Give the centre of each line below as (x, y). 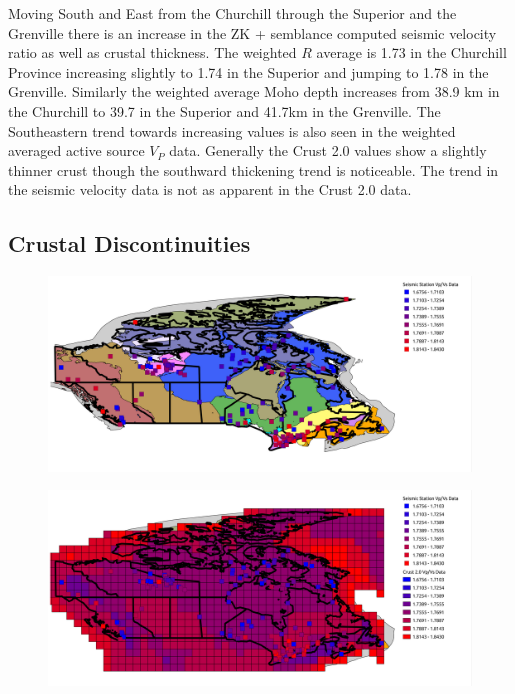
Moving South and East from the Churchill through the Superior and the (232, 13)
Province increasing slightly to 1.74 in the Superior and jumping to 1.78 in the (248, 71)
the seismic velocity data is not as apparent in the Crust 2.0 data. (210, 189)
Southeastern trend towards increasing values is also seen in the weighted (232, 130)
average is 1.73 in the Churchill (411, 52)
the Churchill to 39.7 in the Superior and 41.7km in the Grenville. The (224, 110)
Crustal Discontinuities (129, 243)
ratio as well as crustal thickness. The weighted (152, 52)
